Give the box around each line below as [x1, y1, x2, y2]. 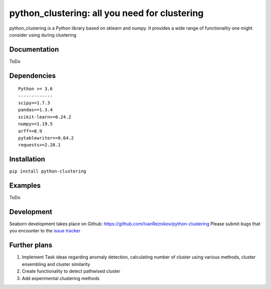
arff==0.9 [18, 128, 42, 134]
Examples [9, 181, 41, 190]
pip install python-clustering [9, 169, 86, 174]
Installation [9, 155, 45, 164]
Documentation [9, 45, 59, 54]
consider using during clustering [9, 32, 77, 38]
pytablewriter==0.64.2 [18, 135, 74, 140]
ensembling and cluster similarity [22, 261, 90, 267]
